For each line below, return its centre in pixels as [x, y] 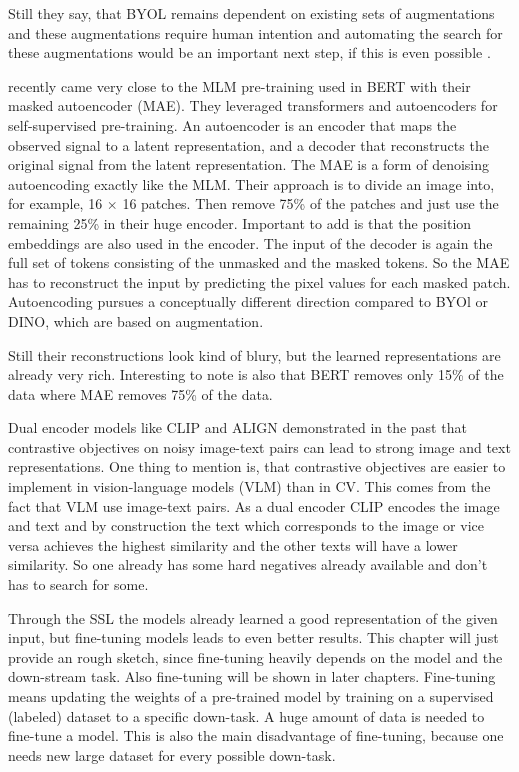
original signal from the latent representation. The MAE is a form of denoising [248, 164]
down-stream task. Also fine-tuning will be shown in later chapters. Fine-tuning [252, 676]
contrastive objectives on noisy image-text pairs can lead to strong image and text [259, 446]
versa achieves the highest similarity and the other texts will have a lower [233, 544]
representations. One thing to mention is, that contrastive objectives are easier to [257, 466]
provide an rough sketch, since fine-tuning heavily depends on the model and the [255, 656]
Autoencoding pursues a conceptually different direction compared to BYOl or [248, 301]
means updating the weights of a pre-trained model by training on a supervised [251, 696]
